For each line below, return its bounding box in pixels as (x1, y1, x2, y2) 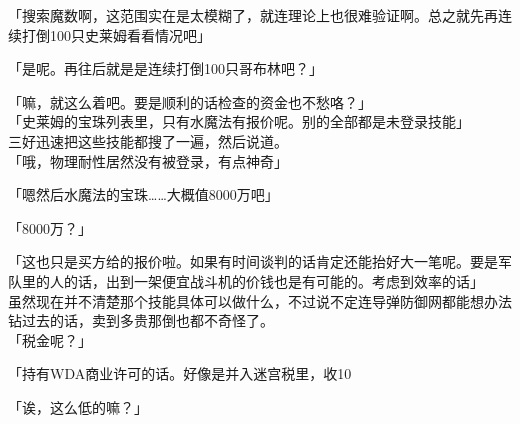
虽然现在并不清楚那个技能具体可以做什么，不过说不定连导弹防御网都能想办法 (8, 290, 512, 311)
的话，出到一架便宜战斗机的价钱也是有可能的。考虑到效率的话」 (63, 270, 484, 291)
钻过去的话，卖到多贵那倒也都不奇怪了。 (8, 310, 274, 331)
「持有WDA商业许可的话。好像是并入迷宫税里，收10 (8, 363, 352, 384)
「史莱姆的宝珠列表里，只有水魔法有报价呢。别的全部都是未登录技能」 (8, 111, 470, 132)
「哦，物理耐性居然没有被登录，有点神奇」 (8, 150, 288, 171)
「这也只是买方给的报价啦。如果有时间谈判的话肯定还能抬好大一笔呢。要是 (8, 251, 498, 272)
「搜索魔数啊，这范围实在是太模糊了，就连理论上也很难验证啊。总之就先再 (8, 5, 498, 25)
